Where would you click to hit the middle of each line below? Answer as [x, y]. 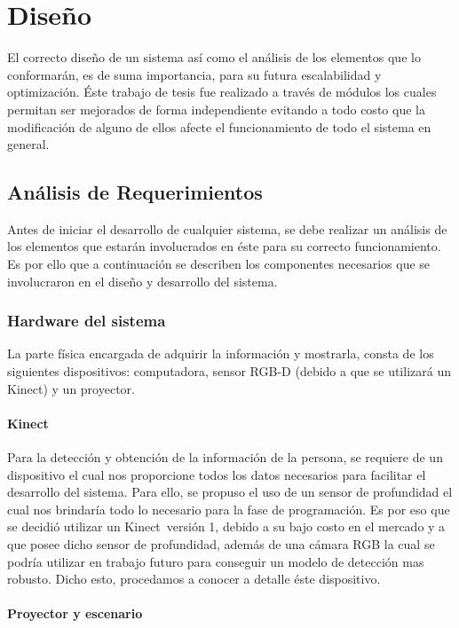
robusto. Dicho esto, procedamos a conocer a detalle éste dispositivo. [194, 579]
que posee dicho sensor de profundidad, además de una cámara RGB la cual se [221, 544]
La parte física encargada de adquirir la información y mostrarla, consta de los [221, 353]
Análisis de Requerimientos [135, 192]
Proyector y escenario [75, 613]
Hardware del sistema [87, 321]
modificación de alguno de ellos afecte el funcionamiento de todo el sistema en [219, 126]
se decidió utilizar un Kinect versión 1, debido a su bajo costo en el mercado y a [226, 526]
